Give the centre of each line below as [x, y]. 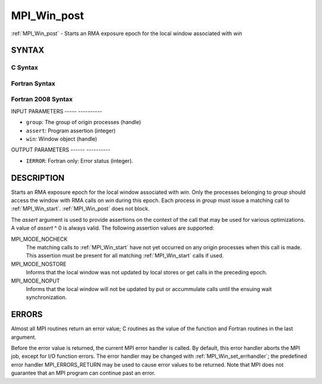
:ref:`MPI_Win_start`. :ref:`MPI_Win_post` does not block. [80, 209]
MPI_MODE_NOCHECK [39, 239]
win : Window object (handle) [62, 139]
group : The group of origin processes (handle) [83, 122]
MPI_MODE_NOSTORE [39, 264]
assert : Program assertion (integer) [71, 131]
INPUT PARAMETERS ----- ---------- [57, 111]
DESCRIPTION [38, 178]
